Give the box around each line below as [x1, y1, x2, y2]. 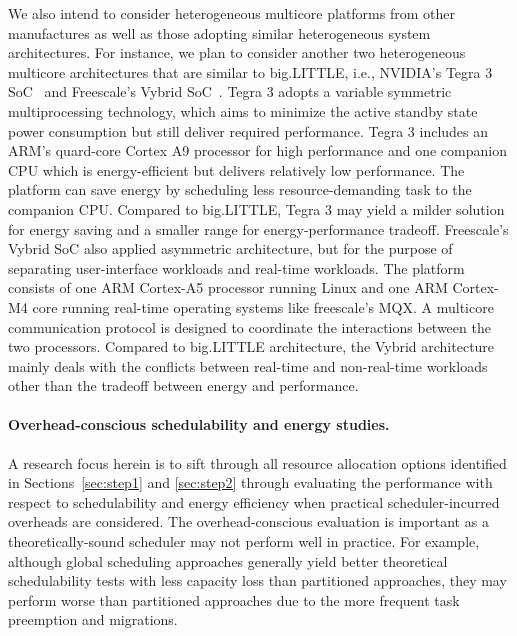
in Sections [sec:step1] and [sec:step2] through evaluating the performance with [8, 472, 493, 493]
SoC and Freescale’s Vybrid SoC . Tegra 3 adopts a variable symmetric [8, 81, 452, 102]
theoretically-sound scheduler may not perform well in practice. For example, [8, 531, 480, 552]
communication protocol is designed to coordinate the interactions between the [8, 316, 491, 337]
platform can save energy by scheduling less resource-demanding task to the [8, 179, 472, 200]
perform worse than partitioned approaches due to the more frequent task [8, 589, 460, 610]
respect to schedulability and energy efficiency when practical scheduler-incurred [8, 491, 500, 512]
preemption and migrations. [8, 609, 178, 630]
